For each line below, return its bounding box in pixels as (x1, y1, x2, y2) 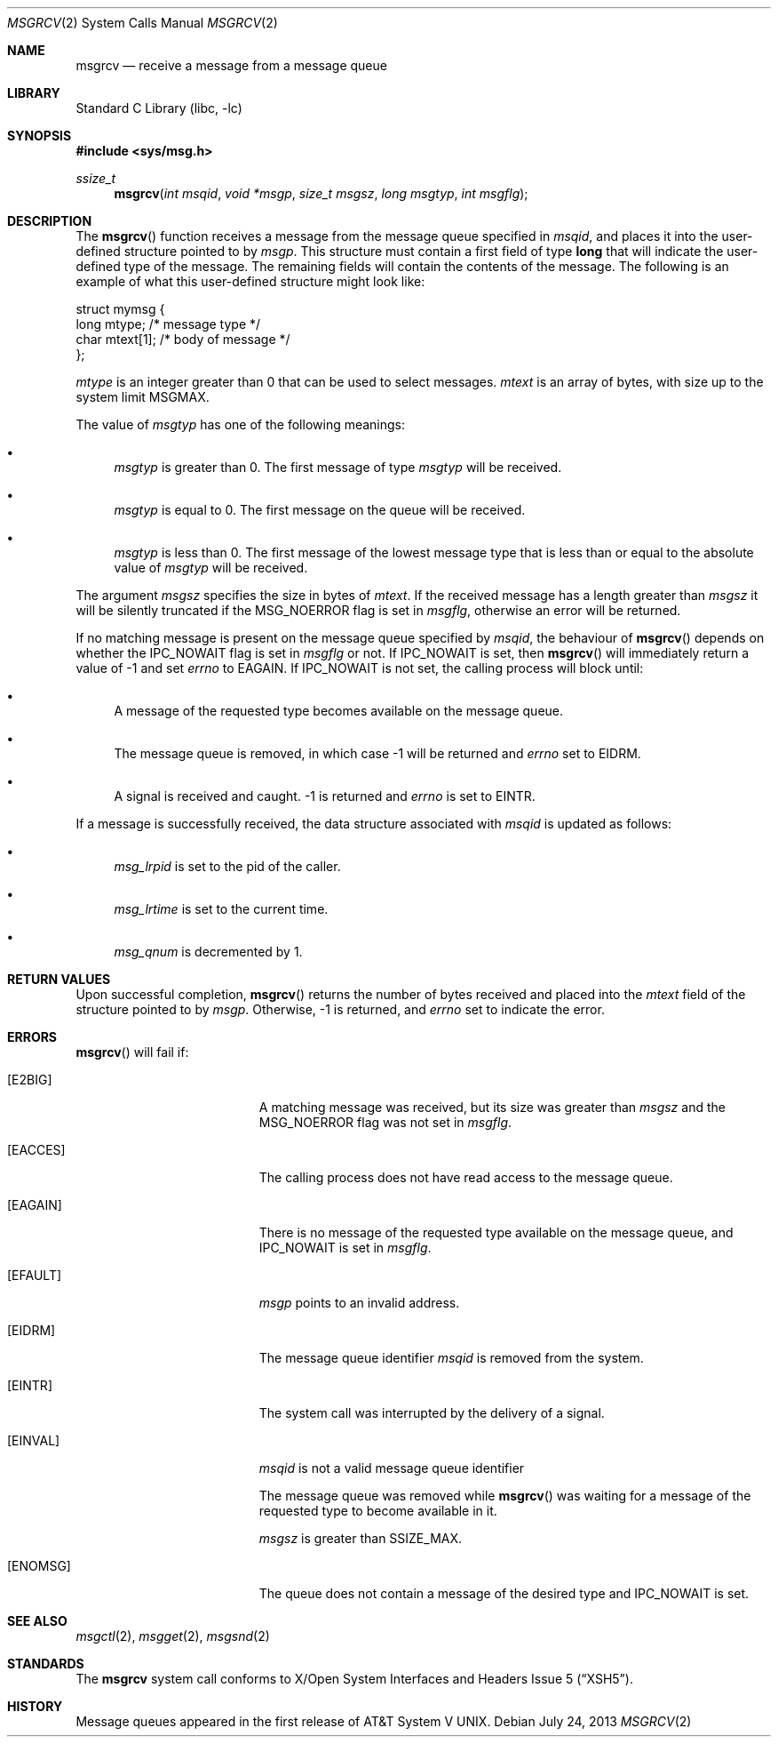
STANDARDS (7, 1656, 84, 1671)
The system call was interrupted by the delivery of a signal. (258, 1405, 605, 1420)
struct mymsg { (75, 301, 165, 316)
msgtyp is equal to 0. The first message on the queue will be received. (114, 502, 526, 517)
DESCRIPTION (7, 213, 92, 228)
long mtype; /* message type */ (75, 316, 261, 332)
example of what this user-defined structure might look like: (75, 274, 425, 289)
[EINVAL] (7, 1433, 60, 1448)
